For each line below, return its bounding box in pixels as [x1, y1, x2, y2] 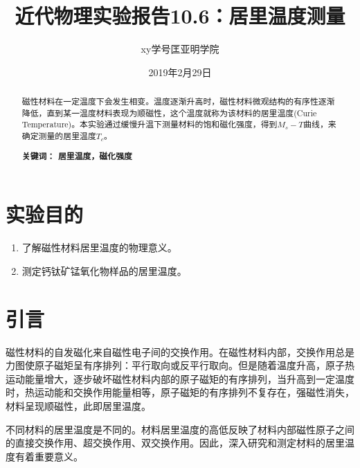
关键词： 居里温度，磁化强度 [21, 150, 132, 162]
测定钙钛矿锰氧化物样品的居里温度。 [21, 263, 187, 278]
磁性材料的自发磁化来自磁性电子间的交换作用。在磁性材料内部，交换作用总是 [6, 344, 354, 359]
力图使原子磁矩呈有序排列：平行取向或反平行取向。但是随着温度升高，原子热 [6, 358, 354, 372]
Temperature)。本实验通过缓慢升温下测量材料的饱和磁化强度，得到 [21, 118, 278, 130]
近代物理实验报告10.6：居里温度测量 [15, 1, 345, 30]
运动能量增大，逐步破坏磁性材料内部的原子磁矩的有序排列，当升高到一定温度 [6, 371, 354, 386]
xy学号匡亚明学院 [141, 42, 219, 56]
